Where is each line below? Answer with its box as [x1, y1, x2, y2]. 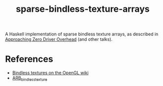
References [5, 54, 53, 65]
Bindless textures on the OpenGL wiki [12, 70, 89, 76]
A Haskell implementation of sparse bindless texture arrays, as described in [5, 31, 159, 37]
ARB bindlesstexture [12, 75, 48, 82]
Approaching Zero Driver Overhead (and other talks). [5, 36, 113, 42]
